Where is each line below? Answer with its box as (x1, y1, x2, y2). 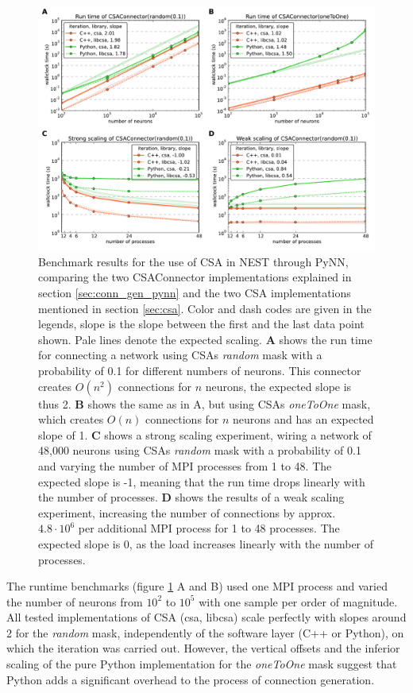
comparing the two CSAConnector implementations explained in (38, 269, 352, 285)
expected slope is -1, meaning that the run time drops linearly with (38, 473, 365, 490)
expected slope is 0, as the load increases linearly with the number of (38, 535, 374, 552)
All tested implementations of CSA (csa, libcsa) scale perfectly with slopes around (6, 609, 407, 625)
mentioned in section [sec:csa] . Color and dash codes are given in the (38, 300, 372, 316)
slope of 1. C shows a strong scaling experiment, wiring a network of (38, 426, 372, 443)
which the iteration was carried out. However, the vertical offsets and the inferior (6, 640, 400, 656)
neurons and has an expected (233, 411, 374, 428)
